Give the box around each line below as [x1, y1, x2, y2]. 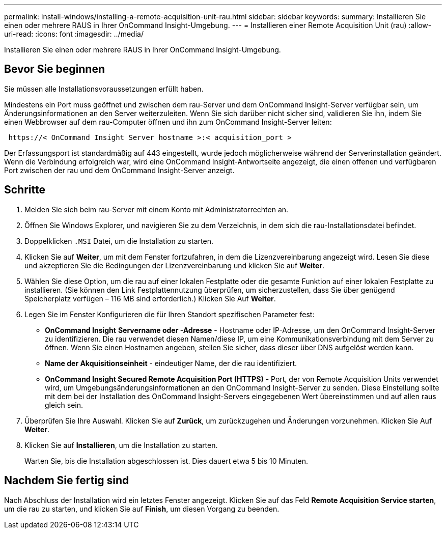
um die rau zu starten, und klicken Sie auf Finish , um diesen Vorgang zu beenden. [4, 504, 280, 513]
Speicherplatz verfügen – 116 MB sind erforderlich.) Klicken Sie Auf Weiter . [24, 294, 276, 303]
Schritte [4, 183, 45, 197]
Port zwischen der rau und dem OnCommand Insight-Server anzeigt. [4, 165, 235, 175]
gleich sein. [45, 400, 83, 409]
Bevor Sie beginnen [4, 63, 105, 76]
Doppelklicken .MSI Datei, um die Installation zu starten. [24, 236, 213, 245]
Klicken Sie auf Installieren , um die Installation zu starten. [24, 440, 218, 450]
